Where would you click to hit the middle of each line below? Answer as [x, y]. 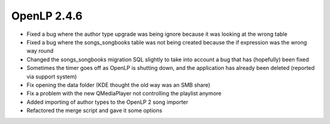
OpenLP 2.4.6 [47, 16]
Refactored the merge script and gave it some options [94, 111]
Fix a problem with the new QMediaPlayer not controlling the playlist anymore [124, 94]
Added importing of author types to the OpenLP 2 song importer [108, 102]
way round [40, 51]
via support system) [52, 77]
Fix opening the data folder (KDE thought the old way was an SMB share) [119, 84]
